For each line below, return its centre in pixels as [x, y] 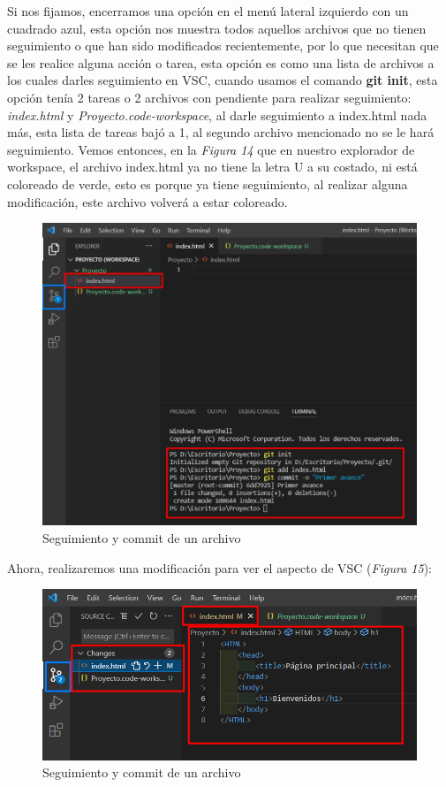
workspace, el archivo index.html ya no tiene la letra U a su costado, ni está [212, 167]
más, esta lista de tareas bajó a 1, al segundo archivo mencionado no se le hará [221, 132]
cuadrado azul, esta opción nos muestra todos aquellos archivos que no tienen [217, 28]
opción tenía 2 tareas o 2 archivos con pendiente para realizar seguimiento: [209, 97]
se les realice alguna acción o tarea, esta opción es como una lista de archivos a [221, 62]
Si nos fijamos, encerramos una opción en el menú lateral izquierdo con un [208, 11]
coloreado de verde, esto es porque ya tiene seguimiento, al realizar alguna [208, 183]
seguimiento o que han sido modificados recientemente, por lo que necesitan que [223, 46]
